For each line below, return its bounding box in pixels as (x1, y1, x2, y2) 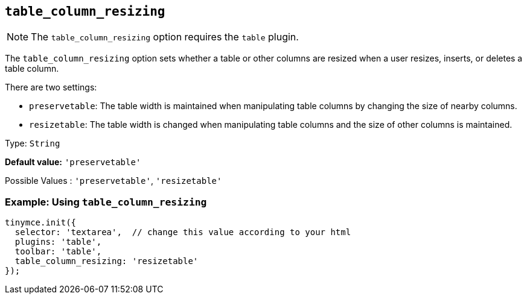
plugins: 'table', (14, 237, 102, 247)
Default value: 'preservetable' (5, 157, 141, 168)
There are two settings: (5, 82, 97, 93)
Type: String (5, 138, 60, 149)
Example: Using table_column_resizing (5, 195, 207, 208)
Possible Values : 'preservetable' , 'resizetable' (5, 175, 222, 186)
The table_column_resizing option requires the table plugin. (31, 31, 299, 43)
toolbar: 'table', (14, 247, 102, 257)
